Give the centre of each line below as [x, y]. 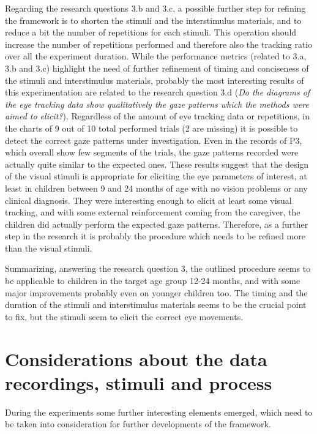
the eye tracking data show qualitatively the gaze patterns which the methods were [157, 104]
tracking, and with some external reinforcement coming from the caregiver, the [153, 212]
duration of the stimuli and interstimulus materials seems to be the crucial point [156, 305]
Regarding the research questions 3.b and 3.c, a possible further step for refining [155, 8]
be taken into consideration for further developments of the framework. [138, 424]
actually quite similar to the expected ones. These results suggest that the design [157, 164]
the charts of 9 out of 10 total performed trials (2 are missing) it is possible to [151, 128]
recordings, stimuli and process [139, 382]
